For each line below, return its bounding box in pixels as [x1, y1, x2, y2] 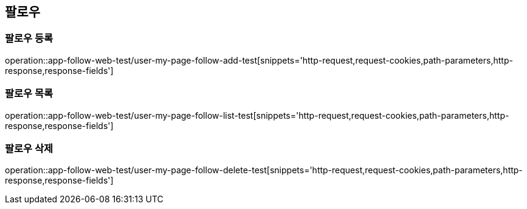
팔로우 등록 [5, 32, 53, 45]
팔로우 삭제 [5, 142, 53, 154]
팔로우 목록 [5, 87, 53, 100]
